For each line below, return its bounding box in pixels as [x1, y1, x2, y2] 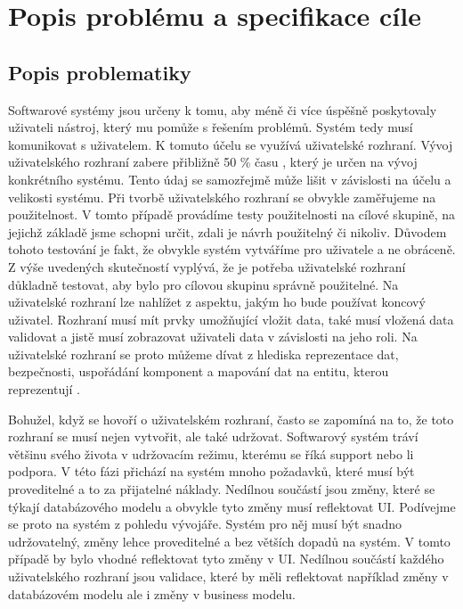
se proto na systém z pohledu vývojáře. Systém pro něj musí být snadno [8, 514, 402, 533]
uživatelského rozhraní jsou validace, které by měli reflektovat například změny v [8, 567, 449, 586]
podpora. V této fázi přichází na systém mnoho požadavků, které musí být [8, 462, 415, 481]
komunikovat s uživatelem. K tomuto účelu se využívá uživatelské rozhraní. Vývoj [8, 135, 453, 153]
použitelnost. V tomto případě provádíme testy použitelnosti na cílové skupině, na [8, 205, 456, 224]
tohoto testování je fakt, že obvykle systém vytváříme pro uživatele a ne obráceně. [8, 240, 456, 259]
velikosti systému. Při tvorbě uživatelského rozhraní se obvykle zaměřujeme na [8, 187, 436, 206]
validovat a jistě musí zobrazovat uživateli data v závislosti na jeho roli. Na [8, 327, 418, 346]
